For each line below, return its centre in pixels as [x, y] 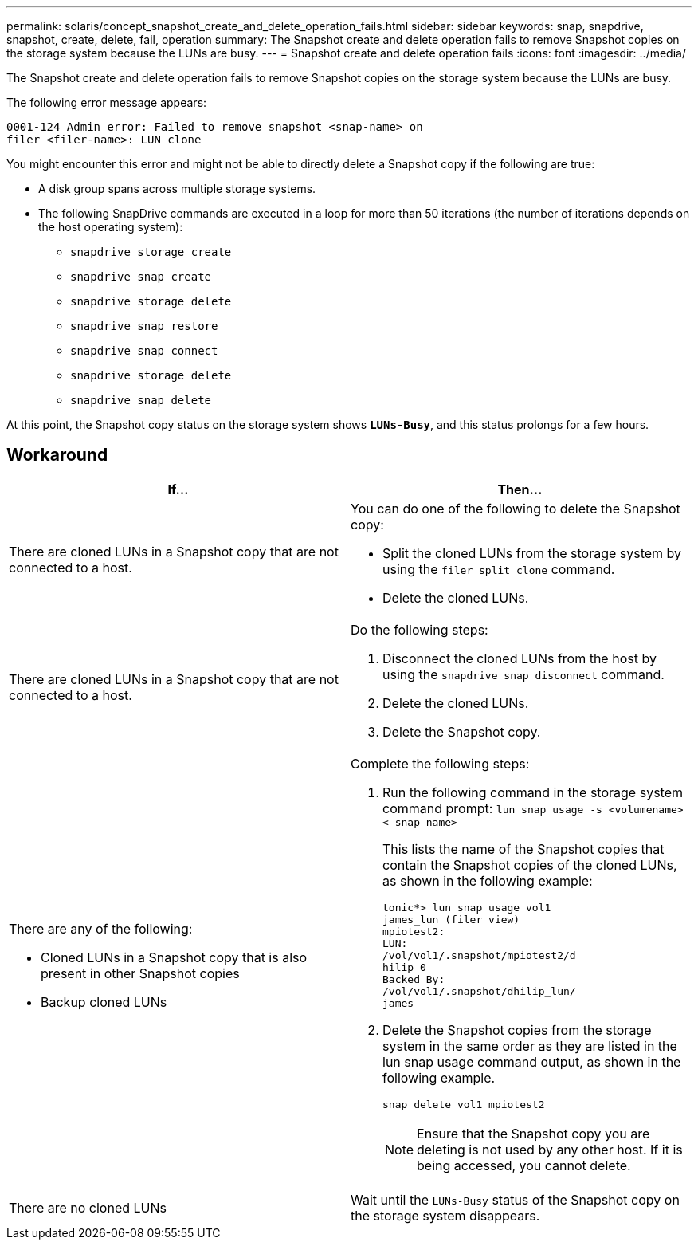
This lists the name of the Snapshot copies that [523, 849]
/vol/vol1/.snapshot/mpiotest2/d [479, 955]
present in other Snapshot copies [140, 974]
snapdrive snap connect [144, 351]
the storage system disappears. [445, 1215]
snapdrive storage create [151, 252]
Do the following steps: [420, 629]
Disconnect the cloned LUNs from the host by [520, 658]
